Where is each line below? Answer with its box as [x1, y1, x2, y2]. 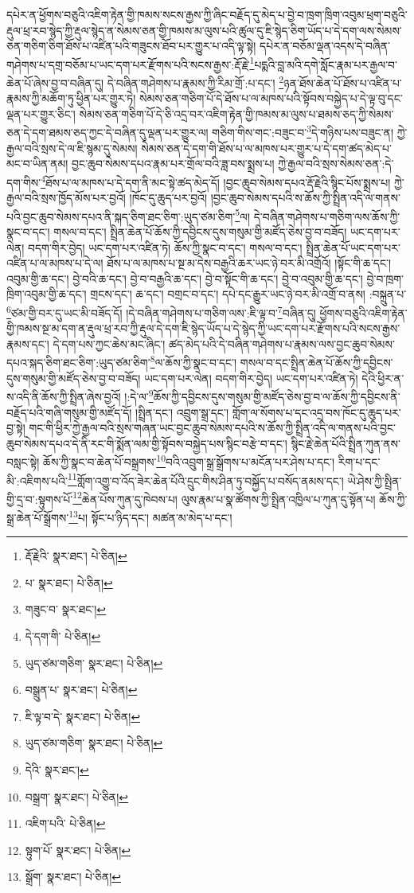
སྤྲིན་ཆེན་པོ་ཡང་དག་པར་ [306, 239, 400, 255]
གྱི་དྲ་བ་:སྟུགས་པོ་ [6, 490, 73, 507]
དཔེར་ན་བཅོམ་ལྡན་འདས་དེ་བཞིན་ [260, 37, 390, 54]
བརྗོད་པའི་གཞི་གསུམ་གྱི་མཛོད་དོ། [6, 404, 132, 420]
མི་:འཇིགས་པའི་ [6, 472, 68, 489]
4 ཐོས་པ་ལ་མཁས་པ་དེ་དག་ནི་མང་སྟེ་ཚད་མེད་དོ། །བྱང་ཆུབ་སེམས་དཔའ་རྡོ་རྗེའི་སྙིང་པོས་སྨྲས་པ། [41, 171, 391, 190]
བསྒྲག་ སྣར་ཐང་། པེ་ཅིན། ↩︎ [25, 788, 129, 805]
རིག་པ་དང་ [338, 453, 381, 470]
